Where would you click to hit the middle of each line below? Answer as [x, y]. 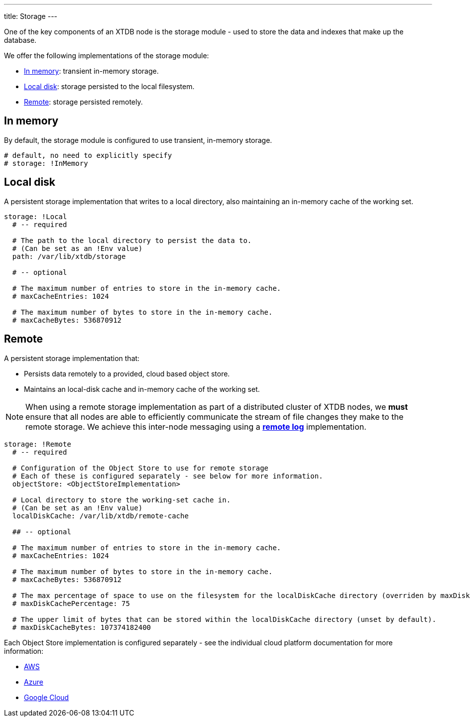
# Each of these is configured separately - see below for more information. [168, 476]
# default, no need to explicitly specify [88, 155]
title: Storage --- [31, 16]
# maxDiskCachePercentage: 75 [71, 603]
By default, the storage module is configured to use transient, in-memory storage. [138, 140]
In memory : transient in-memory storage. [91, 71]
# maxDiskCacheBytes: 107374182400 [82, 627]
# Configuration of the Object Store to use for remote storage [140, 468]
